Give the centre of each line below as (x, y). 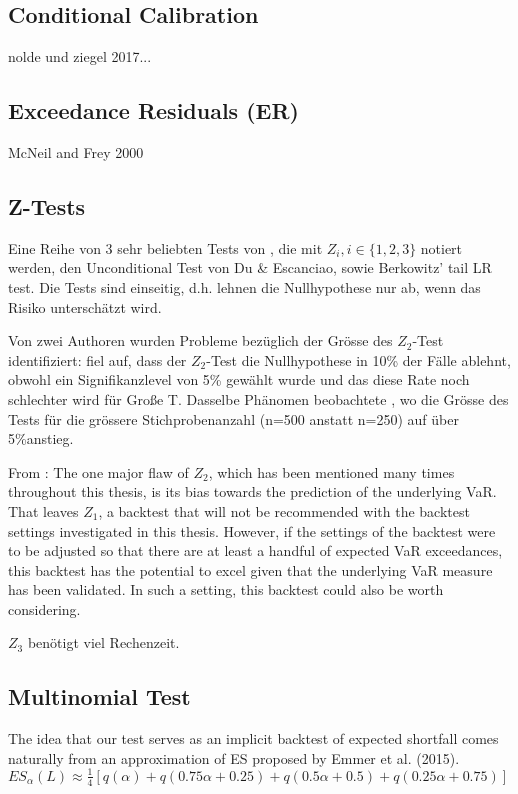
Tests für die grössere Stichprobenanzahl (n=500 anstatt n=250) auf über (233, 418)
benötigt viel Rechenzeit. (103, 642)
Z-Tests (47, 205)
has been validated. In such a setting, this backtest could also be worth (226, 589)
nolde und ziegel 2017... (80, 56)
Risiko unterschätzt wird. (85, 306)
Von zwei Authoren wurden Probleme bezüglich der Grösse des (200, 340)
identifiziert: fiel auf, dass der (97, 359)
